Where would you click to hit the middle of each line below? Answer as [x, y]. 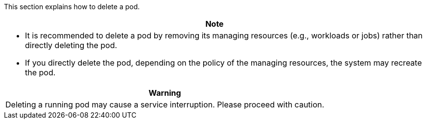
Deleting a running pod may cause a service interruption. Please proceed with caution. [165, 105]
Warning [165, 93]
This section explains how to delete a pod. [72, 7]
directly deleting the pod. [71, 45]
